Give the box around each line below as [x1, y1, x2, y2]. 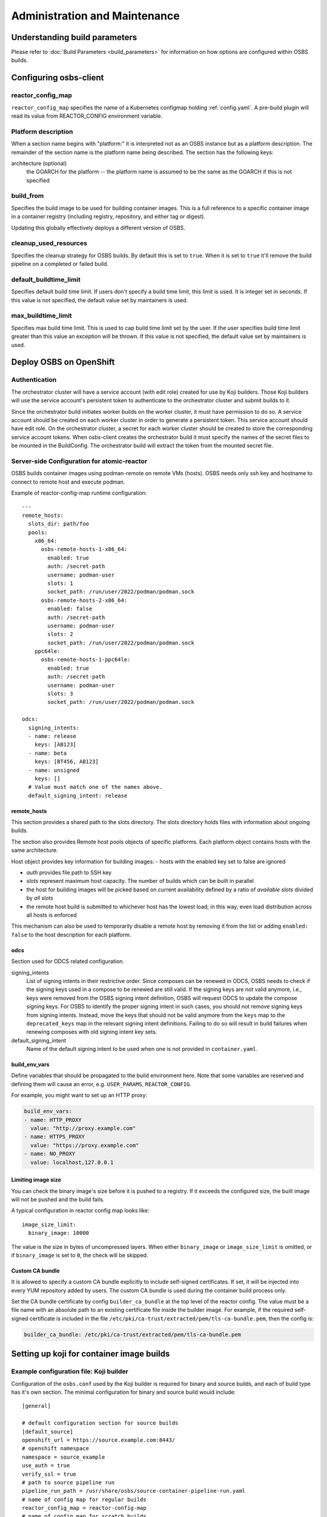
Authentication [11, 376, 57, 384]
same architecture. [11, 846, 58, 854]
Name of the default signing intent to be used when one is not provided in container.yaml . [26, 1046, 258, 1053]
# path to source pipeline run [22, 1479, 115, 1486]
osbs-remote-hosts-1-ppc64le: [41, 656, 131, 663]
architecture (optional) [11, 160, 67, 167]
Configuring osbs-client [11, 73, 104, 83]
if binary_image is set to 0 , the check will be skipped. [11, 1251, 148, 1259]
